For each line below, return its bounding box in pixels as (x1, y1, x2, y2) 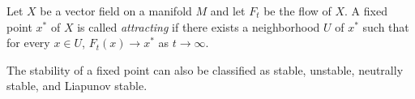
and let (210, 2, 246, 19)
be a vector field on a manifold (40, 2, 192, 19)
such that (362, 18, 409, 35)
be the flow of (263, 2, 332, 19)
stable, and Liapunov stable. (6, 77, 148, 94)
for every (6, 34, 50, 51)
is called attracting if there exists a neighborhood (77, 18, 320, 35)
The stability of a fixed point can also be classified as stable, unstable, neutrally (6, 61, 404, 78)
